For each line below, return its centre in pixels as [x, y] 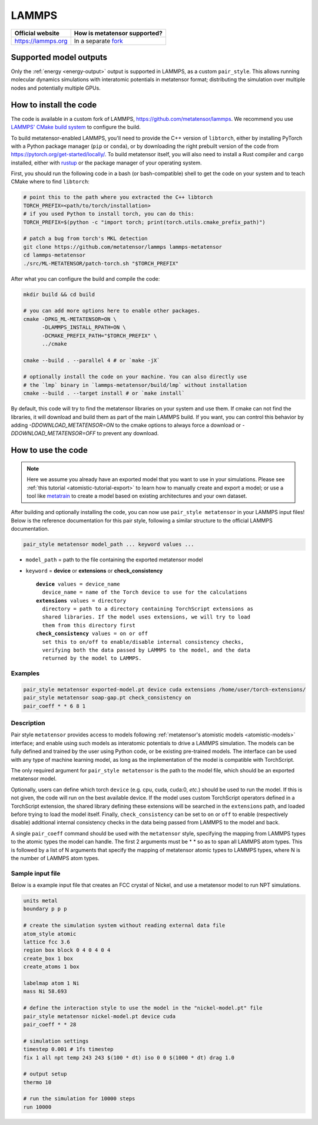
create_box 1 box [48, 958]
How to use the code [49, 450]
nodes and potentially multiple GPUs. [56, 88]
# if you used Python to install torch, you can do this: [109, 214]
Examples [25, 673]
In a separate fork [98, 41]
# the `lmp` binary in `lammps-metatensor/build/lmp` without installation [135, 385]
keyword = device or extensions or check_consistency [94, 570]
